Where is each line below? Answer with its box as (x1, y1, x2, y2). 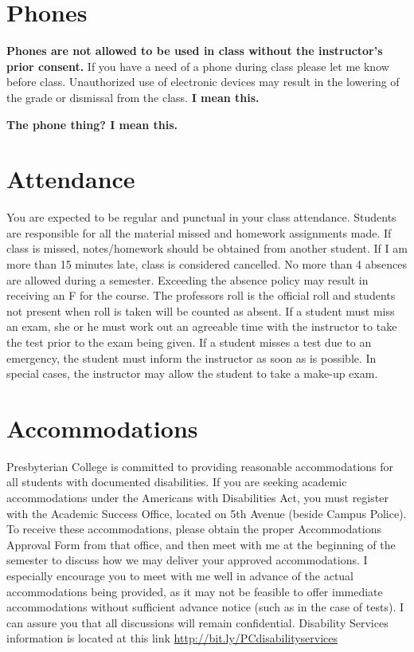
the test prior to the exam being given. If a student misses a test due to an (6, 333, 372, 350)
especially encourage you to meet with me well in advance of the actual (6, 568, 354, 584)
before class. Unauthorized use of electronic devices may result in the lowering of (6, 73, 400, 90)
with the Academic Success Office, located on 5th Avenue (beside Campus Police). (6, 505, 407, 521)
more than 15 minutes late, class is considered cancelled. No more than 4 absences (6, 256, 408, 272)
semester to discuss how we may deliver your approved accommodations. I (6, 552, 368, 568)
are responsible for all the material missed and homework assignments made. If (6, 224, 392, 241)
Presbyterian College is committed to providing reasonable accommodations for (6, 458, 394, 474)
